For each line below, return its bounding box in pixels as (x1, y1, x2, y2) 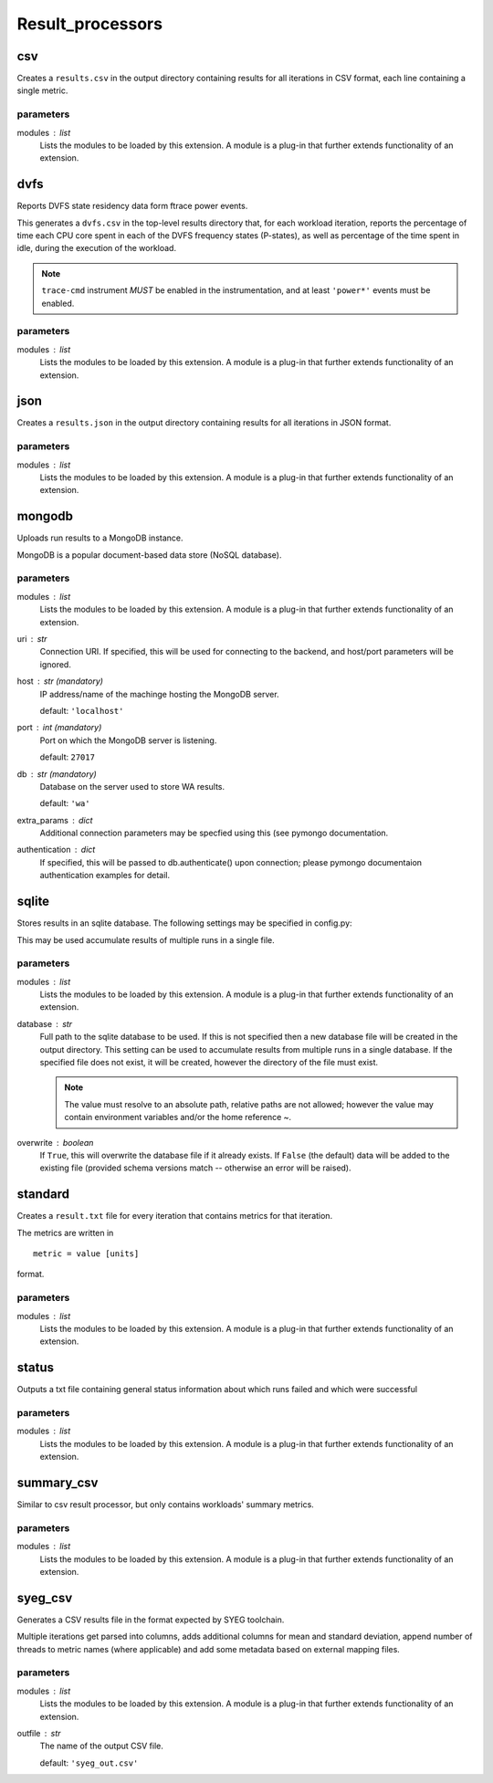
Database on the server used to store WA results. (39, 781, 226, 792)
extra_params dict (16, 814, 93, 825)
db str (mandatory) (16, 768, 98, 780)
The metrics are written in (16, 1227, 114, 1238)
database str (16, 1018, 73, 1029)
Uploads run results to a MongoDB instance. (16, 532, 184, 543)
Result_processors (16, 14, 163, 34)
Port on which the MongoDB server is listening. (39, 735, 217, 746)
